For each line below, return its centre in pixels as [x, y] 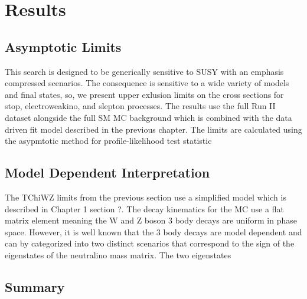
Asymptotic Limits [63, 46]
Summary [35, 286]
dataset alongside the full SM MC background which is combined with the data [148, 117]
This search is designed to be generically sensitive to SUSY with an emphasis [144, 71]
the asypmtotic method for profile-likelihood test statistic [108, 141]
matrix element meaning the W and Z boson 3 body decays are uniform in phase [151, 220]
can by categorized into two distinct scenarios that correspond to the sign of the [150, 243]
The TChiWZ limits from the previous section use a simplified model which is [146, 197]
